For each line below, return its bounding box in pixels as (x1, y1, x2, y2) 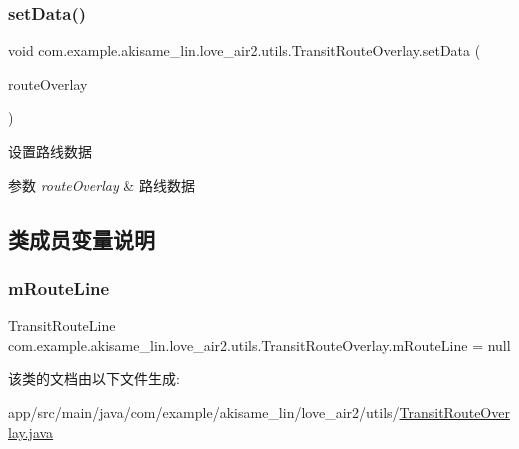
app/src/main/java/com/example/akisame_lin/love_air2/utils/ (8, 401, 400, 422)
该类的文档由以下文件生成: (8, 368, 180, 389)
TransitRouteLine (8, 315, 116, 336)
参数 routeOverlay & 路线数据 (8, 174, 195, 195)
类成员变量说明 (8, 223, 155, 254)
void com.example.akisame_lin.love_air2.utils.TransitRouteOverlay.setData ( (8, 40, 481, 61)
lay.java (8, 421, 54, 442)
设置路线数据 (8, 141, 92, 161)
